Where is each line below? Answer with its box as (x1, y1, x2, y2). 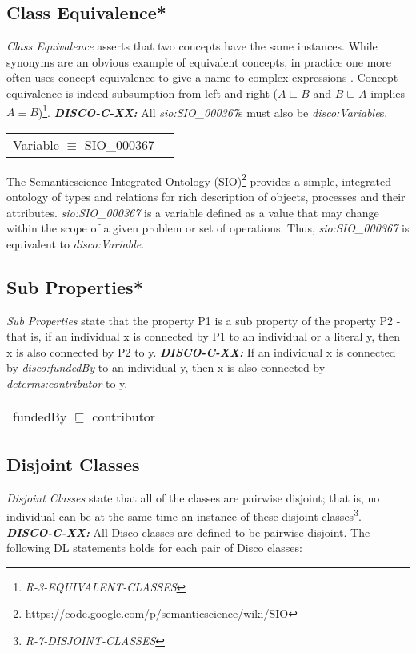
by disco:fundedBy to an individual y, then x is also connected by (6, 359, 326, 376)
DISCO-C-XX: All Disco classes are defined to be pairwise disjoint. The (6, 523, 370, 540)
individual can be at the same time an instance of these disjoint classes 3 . (6, 506, 362, 525)
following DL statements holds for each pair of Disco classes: (6, 539, 302, 556)
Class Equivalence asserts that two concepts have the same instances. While (6, 38, 378, 54)
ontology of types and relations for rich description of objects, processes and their (6, 188, 406, 205)
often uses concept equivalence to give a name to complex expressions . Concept (6, 69, 398, 86)
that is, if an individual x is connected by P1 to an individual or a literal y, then (6, 328, 401, 345)
